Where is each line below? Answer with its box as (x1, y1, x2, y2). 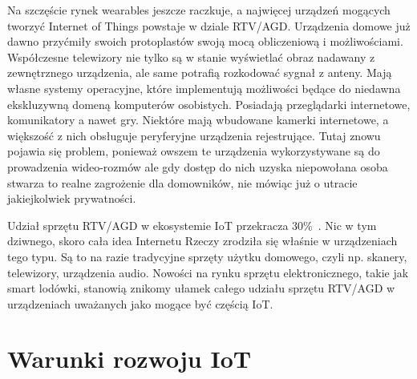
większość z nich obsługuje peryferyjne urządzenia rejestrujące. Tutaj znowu (7, 127, 381, 143)
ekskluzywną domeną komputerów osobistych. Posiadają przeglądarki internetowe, (7, 95, 411, 112)
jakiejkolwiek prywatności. (7, 190, 136, 207)
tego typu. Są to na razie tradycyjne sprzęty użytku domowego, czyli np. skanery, (7, 248, 407, 264)
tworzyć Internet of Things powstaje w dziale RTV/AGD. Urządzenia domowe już (7, 17, 411, 34)
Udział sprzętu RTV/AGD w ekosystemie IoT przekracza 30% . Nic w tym (7, 216, 377, 233)
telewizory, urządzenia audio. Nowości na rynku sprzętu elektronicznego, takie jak (7, 264, 409, 280)
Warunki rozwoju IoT (7, 342, 252, 375)
